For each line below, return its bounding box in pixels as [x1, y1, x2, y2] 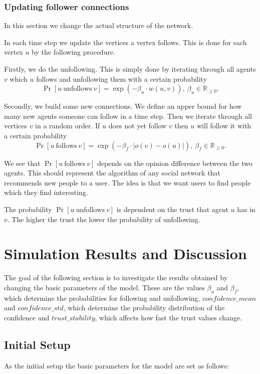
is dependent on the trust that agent [116, 204, 228, 214]
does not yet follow [108, 120, 167, 131]
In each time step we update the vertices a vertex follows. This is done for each [4, 37, 247, 47]
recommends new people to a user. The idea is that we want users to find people [4, 177, 251, 188]
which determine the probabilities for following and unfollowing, [4, 292, 200, 303]
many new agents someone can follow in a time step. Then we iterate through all [4, 110, 252, 121]
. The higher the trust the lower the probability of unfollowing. [7, 214, 200, 224]
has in [237, 204, 255, 214]
